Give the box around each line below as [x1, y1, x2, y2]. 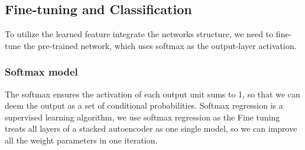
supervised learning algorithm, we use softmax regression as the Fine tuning [5, 110, 280, 123]
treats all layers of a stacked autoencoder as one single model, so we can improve [5, 122, 297, 135]
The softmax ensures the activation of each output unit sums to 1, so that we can [5, 87, 300, 100]
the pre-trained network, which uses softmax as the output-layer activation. [23, 39, 297, 51]
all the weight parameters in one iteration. [5, 133, 158, 146]
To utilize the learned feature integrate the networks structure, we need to [5, 28, 274, 40]
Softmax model [5, 64, 78, 79]
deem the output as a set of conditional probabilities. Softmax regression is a [5, 99, 283, 112]
